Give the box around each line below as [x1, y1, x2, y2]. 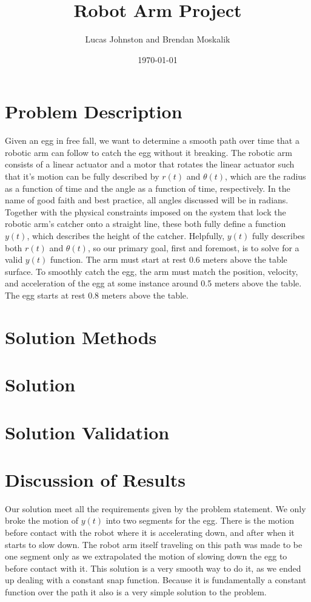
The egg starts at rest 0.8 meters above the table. [5, 288, 189, 301]
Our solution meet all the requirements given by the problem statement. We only [5, 502, 306, 515]
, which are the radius [225, 170, 306, 183]
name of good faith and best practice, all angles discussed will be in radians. [5, 194, 289, 206]
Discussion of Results [5, 467, 186, 492]
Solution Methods [5, 324, 157, 349]
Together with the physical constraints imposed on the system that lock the [5, 205, 286, 218]
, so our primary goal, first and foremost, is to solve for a [87, 241, 299, 254]
